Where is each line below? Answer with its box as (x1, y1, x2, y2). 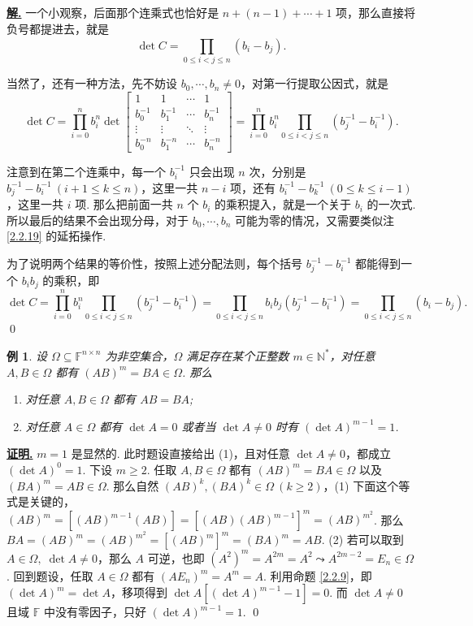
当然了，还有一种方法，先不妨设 (7, 75, 177, 92)
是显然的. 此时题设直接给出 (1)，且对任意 (71, 445, 290, 462)
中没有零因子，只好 (43, 603, 146, 620)
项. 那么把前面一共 (75, 196, 173, 213)
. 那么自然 (106, 477, 159, 494)
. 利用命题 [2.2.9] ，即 (263, 567, 372, 584)
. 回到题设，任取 (7, 567, 93, 584)
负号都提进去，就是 (7, 19, 109, 37)
